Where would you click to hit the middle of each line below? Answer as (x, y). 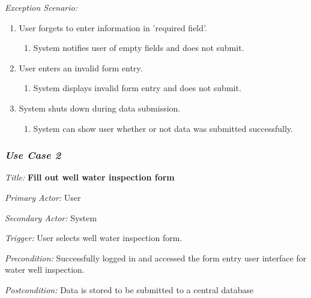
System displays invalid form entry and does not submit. (137, 88)
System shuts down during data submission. (100, 108)
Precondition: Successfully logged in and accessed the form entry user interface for (156, 258)
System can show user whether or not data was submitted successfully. (163, 128)
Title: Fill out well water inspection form (90, 177)
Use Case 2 (33, 155)
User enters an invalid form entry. (81, 67)
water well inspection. (45, 270)
